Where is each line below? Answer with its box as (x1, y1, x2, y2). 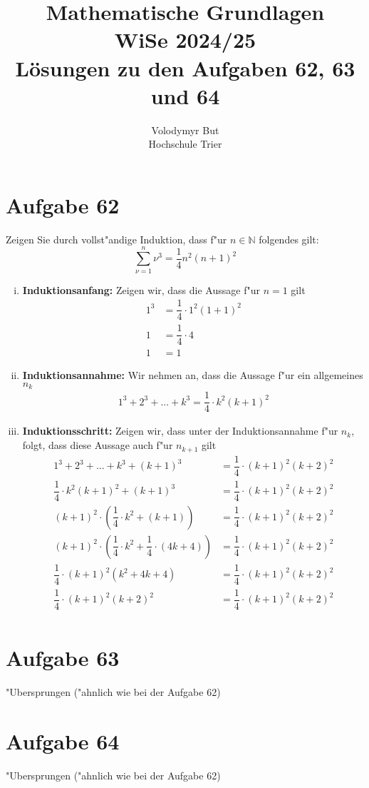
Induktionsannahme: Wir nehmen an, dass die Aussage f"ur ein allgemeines (22, 368, 363, 383)
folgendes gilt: (259, 231, 319, 246)
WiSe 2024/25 (114, 25, 256, 54)
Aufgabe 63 (6, 643, 120, 672)
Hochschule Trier (148, 136, 222, 151)
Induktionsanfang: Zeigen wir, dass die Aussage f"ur (22, 282, 260, 297)
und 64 (150, 81, 220, 110)
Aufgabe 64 (6, 726, 120, 755)
